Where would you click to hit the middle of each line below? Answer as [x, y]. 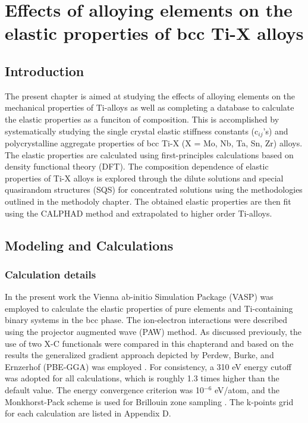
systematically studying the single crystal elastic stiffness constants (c [132, 131]
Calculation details [51, 274]
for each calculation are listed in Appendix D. [88, 413]
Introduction [45, 70]
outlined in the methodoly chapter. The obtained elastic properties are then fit [148, 201]
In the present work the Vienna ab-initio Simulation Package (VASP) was [139, 297]
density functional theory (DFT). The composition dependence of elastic [137, 166]
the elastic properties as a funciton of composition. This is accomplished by [142, 119]
